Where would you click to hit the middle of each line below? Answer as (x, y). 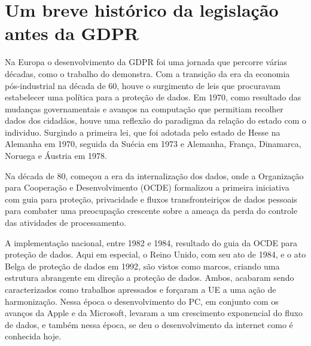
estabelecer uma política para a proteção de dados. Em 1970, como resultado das (153, 97)
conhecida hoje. (33, 336)
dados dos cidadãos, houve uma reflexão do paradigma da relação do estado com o (156, 120)
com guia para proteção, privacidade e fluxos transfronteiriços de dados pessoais (151, 199)
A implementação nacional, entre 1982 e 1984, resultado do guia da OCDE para (151, 242)
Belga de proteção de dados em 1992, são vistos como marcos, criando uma (142, 266)
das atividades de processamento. (65, 223)
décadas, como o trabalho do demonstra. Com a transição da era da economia (147, 73)
